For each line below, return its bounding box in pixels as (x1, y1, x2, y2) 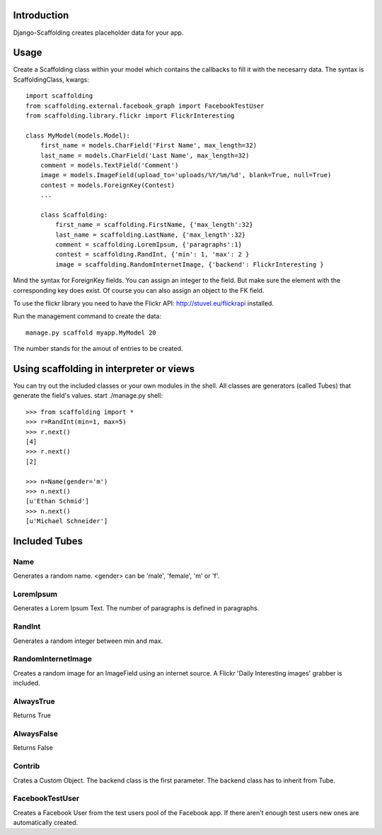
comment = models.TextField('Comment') (40, 161, 179, 169)
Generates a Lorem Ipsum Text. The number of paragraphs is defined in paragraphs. (13, 604, 260, 612)
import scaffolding (25, 92, 93, 100)
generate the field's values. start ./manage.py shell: (13, 391, 163, 400)
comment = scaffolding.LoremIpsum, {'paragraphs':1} (55, 241, 242, 249)
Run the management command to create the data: (13, 312, 162, 320)
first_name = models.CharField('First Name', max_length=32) (40, 142, 257, 150)
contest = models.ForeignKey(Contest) (40, 181, 175, 189)
